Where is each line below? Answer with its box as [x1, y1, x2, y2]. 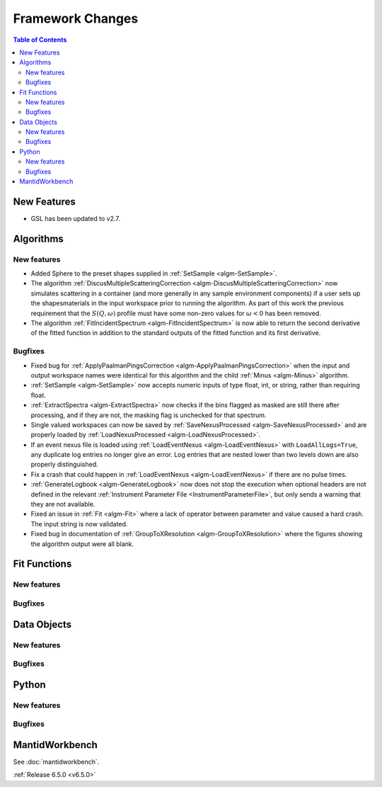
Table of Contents [13, 35, 67, 44]
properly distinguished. [30, 460, 98, 469]
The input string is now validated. [30, 519, 128, 528]
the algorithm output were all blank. [30, 539, 134, 548]
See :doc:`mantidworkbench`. [13, 757, 100, 766]
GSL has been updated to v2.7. [30, 214, 120, 222]
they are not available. [30, 500, 95, 509]
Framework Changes [13, 11, 139, 26]
